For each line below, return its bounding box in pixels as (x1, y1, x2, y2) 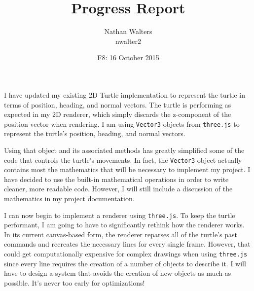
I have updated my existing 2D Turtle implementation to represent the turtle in (4, 89, 245, 100)
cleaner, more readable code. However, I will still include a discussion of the (4, 183, 233, 194)
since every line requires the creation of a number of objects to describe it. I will (4, 258, 246, 268)
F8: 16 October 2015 (97, 52, 159, 63)
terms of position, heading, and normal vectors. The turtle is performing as (4, 99, 231, 109)
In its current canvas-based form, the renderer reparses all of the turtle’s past (4, 229, 237, 239)
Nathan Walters (104, 26, 152, 36)
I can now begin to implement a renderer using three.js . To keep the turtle (4, 210, 235, 220)
